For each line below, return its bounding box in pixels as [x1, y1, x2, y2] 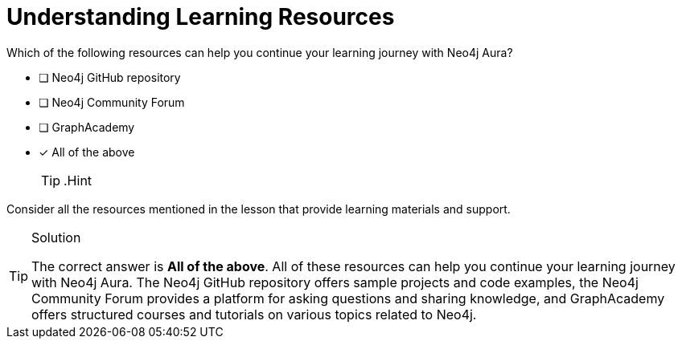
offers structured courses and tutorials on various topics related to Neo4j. [31, 306, 477, 323]
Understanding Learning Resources [6, 3, 395, 30]
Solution [31, 229, 81, 246]
